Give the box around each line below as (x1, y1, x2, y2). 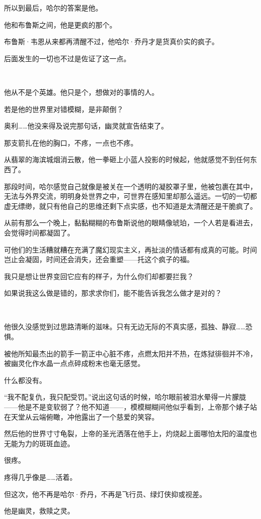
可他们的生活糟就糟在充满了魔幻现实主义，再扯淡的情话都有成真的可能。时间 (4, 244, 257, 254)
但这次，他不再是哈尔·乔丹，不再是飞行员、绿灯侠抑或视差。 (4, 488, 206, 499)
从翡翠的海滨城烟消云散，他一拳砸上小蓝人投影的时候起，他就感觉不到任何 (4, 154, 250, 165)
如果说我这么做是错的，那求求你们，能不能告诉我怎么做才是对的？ (4, 288, 222, 298)
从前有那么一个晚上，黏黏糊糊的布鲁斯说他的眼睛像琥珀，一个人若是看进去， (4, 217, 257, 228)
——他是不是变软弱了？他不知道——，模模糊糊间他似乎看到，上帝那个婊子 (4, 402, 250, 412)
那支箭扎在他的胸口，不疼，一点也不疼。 (4, 137, 138, 148)
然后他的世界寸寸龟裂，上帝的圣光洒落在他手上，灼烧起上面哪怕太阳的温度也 (4, 428, 257, 439)
